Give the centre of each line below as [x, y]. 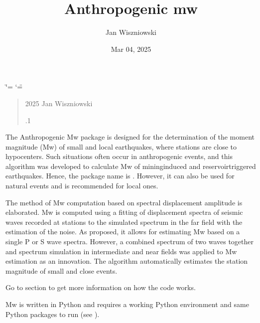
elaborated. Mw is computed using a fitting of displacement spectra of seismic [124, 212]
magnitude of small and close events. [62, 270]
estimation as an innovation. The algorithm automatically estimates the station [127, 261]
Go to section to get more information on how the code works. [101, 287]
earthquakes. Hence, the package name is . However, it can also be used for [120, 176]
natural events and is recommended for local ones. [82, 186]
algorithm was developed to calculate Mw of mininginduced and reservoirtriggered [131, 166]
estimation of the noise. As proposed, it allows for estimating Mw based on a [123, 232]
